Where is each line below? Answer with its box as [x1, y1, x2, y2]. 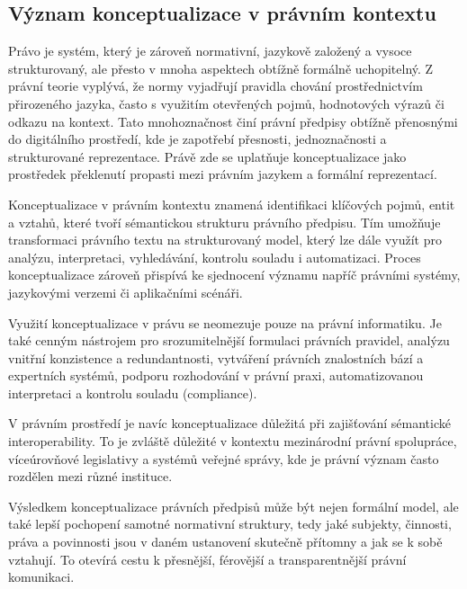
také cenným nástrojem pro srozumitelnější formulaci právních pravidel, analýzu [8, 331, 450, 350]
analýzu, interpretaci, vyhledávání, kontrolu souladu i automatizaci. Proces [8, 247, 421, 266]
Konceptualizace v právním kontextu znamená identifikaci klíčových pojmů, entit [8, 194, 455, 213]
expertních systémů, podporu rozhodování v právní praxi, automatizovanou [8, 366, 424, 385]
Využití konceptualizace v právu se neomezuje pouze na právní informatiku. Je [8, 313, 442, 332]
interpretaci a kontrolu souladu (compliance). [8, 383, 257, 402]
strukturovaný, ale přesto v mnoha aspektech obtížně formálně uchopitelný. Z [8, 58, 434, 77]
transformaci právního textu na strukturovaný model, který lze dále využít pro [8, 230, 442, 249]
